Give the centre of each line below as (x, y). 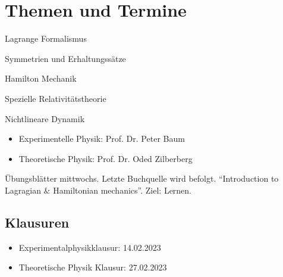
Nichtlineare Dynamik (45, 118)
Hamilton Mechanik (41, 78)
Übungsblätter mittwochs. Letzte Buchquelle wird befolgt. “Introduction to (142, 178)
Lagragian (23, 190)
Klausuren (37, 222)
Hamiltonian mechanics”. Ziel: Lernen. (122, 190)
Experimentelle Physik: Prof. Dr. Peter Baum (102, 138)
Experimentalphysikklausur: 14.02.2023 (90, 247)
